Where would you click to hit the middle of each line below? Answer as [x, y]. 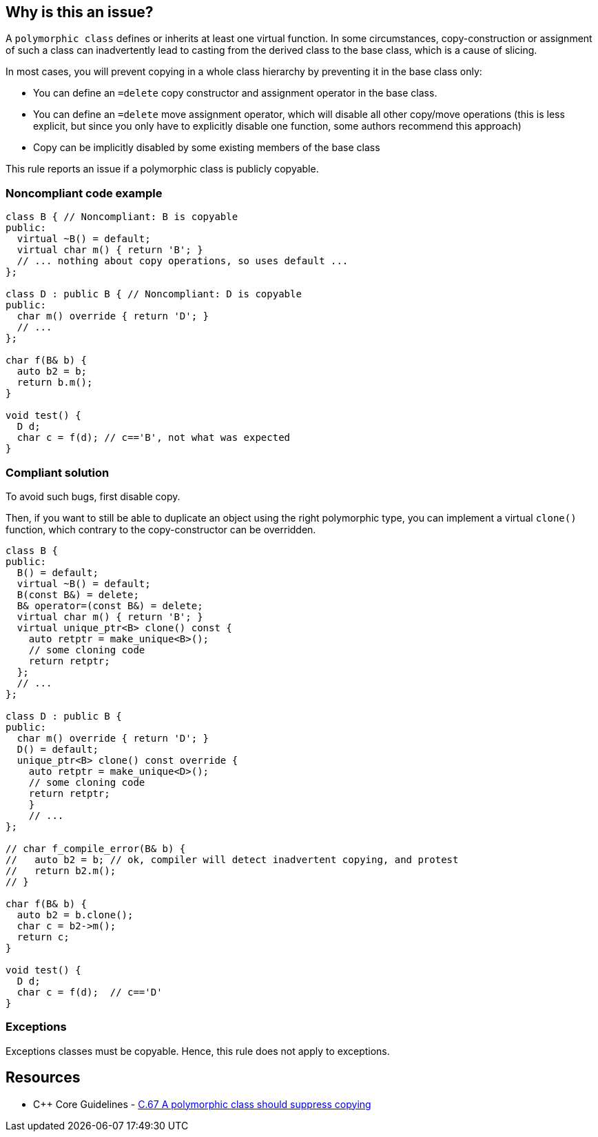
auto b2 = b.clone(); [75, 914]
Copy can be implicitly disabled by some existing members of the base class [207, 148]
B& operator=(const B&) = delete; [110, 605]
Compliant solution [58, 472]
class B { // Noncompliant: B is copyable [122, 217]
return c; [43, 937]
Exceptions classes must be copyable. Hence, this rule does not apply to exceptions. [198, 1051]
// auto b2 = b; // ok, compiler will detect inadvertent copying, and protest [232, 859]
